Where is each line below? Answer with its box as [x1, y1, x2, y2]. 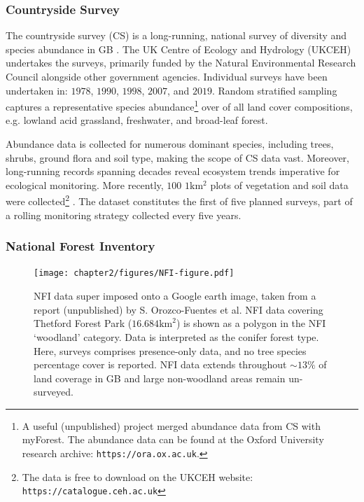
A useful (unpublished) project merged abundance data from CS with [22, 418, 321, 433]
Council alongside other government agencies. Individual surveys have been [6, 69, 328, 83]
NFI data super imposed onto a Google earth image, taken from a [34, 288, 316, 303]
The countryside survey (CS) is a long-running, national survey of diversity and [6, 28, 347, 43]
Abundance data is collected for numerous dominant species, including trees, [6, 137, 334, 151]
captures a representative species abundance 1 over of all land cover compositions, [6, 97, 353, 113]
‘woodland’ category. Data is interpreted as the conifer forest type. [34, 329, 319, 344]
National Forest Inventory [6, 237, 155, 255]
